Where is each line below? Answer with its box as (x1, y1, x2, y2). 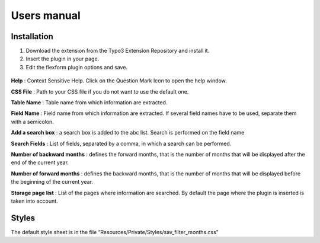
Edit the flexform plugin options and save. (25, 63, 127, 71)
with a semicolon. (11, 118, 55, 125)
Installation (11, 31, 53, 41)
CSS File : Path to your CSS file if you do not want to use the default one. (11, 88, 189, 95)
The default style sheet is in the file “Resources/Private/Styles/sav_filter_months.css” (11, 228, 219, 235)
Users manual (11, 9, 81, 22)
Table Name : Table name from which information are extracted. (11, 99, 168, 106)
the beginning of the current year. (11, 178, 93, 186)
